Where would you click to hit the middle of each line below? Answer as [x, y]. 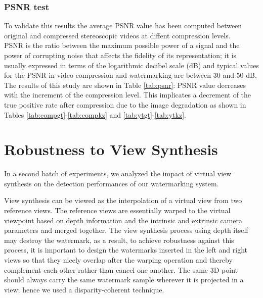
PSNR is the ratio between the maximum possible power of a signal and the [122, 45]
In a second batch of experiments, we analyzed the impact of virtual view [118, 173]
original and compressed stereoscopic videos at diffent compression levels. [117, 35]
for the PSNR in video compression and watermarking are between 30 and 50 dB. [130, 75]
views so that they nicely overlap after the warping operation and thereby [118, 260]
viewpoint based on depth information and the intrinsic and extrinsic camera [123, 220]
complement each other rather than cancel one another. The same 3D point [121, 269]
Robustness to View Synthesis [111, 149]
